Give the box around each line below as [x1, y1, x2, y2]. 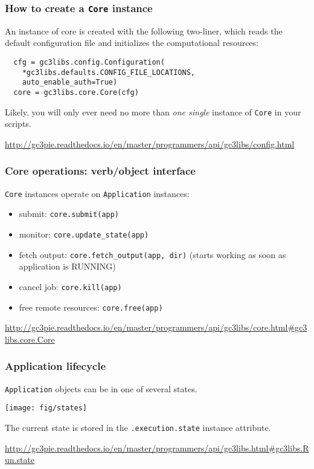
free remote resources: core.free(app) [19, 300, 163, 313]
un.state [5, 453, 35, 466]
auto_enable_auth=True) [22, 78, 118, 87]
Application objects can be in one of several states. [5, 382, 197, 395]
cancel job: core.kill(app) [19, 280, 122, 293]
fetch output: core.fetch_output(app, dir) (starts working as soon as [19, 248, 286, 260]
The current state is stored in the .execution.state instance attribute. [5, 421, 271, 433]
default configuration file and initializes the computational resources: [5, 36, 258, 49]
